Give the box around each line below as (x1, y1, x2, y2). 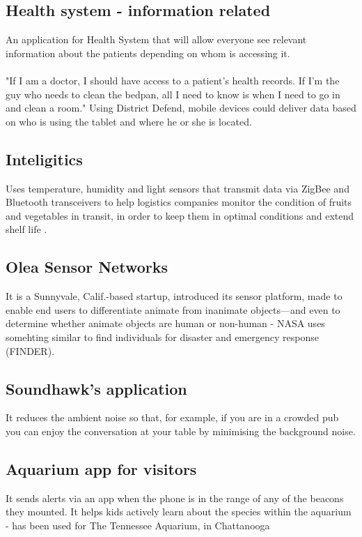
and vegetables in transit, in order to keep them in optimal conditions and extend (6, 208, 354, 222)
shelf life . (6, 222, 47, 236)
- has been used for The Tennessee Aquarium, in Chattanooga (6, 517, 270, 532)
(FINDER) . (6, 343, 55, 358)
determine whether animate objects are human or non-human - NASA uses (6, 316, 325, 331)
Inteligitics (6, 148, 83, 169)
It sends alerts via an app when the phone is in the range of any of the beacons (6, 490, 344, 505)
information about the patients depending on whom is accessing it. (6, 45, 290, 60)
